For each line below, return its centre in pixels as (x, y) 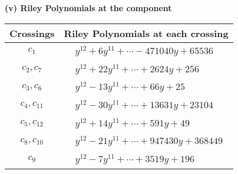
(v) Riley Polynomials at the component (88, 8)
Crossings (32, 33)
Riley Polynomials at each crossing (146, 33)
